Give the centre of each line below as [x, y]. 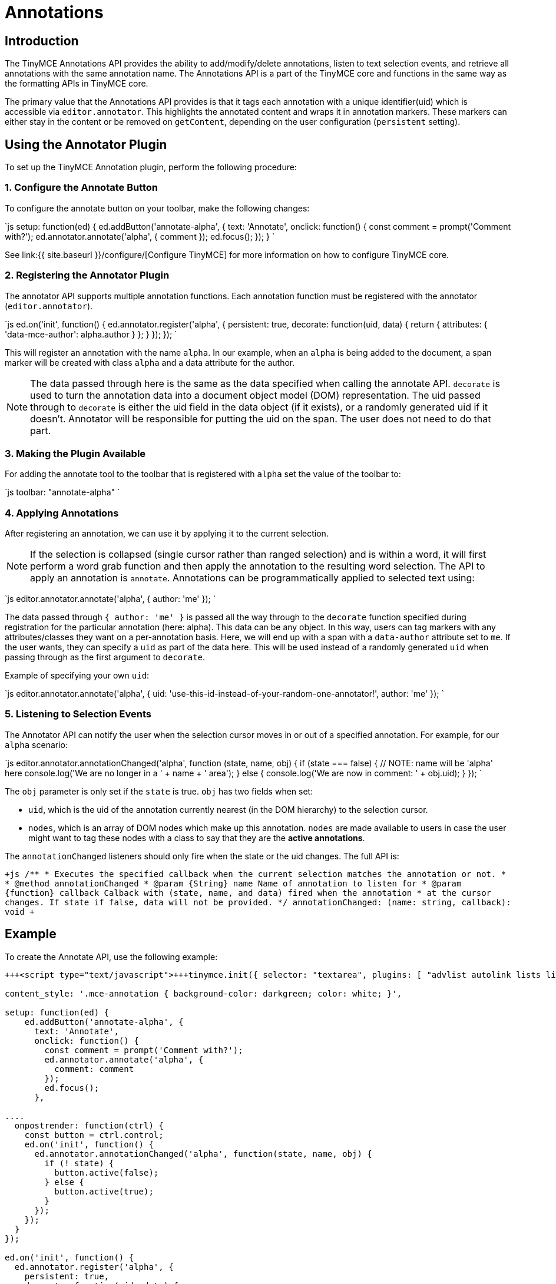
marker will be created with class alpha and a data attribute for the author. [150, 362]
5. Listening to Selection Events [78, 714]
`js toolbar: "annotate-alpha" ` [62, 492]
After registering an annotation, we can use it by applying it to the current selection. [167, 534]
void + [20, 911]
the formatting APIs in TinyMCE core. [77, 84]
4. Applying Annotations [62, 513]
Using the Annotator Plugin [86, 144]
